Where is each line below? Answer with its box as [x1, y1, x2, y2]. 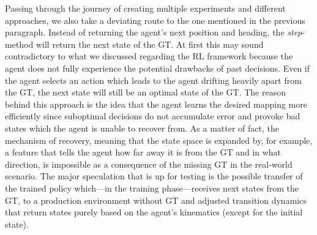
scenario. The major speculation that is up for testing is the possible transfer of [5, 170, 303, 182]
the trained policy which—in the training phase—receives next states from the [5, 181, 299, 194]
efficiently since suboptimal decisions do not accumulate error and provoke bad [5, 110, 300, 122]
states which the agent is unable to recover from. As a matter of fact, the [5, 121, 280, 134]
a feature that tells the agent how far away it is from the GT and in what [5, 146, 282, 159]
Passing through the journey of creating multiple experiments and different [5, 2, 286, 14]
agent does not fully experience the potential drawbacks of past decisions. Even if [5, 61, 310, 74]
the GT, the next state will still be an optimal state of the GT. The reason [5, 86, 286, 99]
